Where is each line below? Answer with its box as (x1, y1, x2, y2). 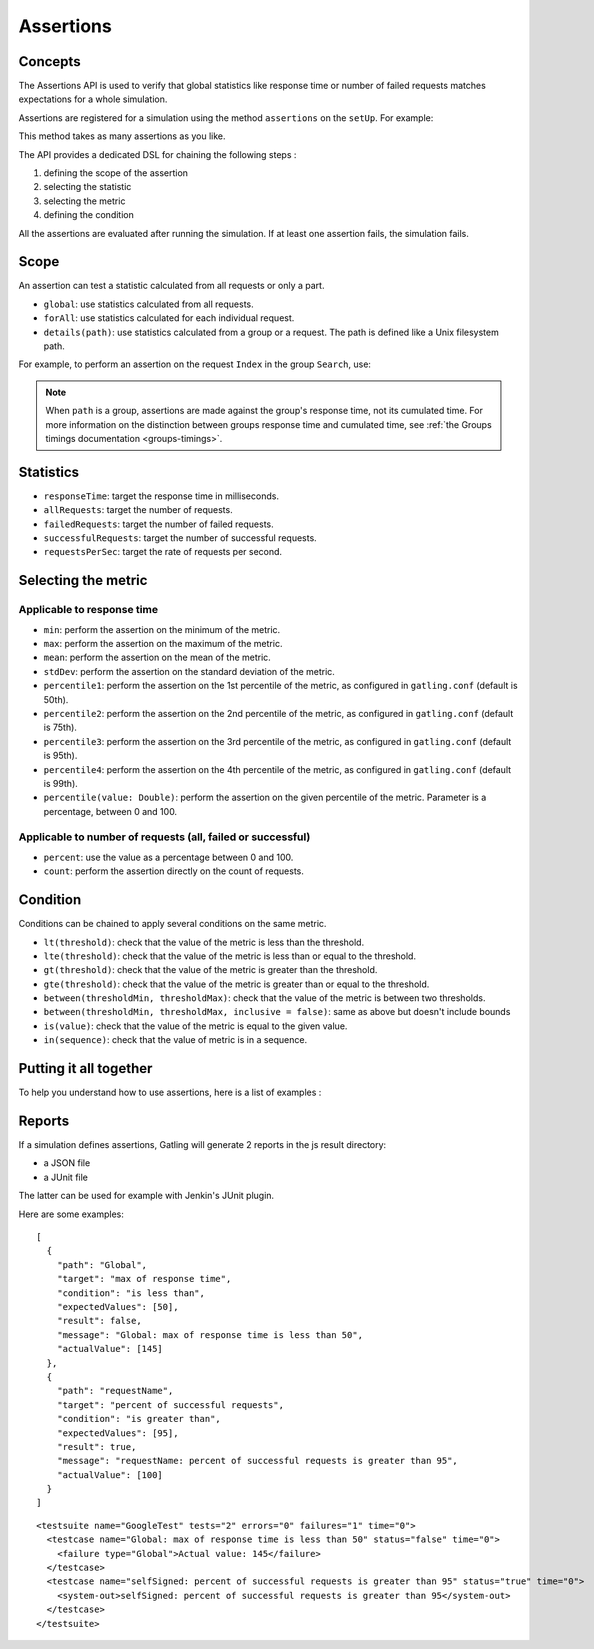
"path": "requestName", (56, 1385, 174, 1397)
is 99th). (43, 777, 79, 789)
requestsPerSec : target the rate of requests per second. (43, 546, 283, 558)
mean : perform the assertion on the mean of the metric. (43, 651, 272, 664)
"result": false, (56, 1315, 142, 1327)
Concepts (18, 53, 81, 70)
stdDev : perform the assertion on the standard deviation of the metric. (43, 665, 335, 677)
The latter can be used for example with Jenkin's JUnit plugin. (18, 1190, 275, 1202)
